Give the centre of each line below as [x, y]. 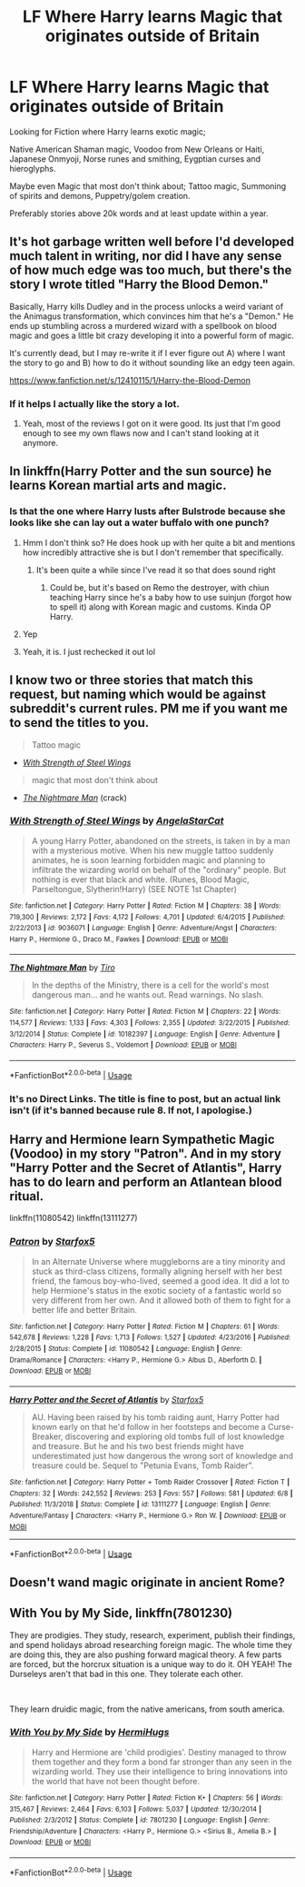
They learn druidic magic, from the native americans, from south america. [147, 1709]
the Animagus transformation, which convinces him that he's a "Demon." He [152, 316]
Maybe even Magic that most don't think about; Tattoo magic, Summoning [148, 186]
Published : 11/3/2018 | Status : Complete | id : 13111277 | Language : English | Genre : [140, 1505]
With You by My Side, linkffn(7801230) [121, 1613]
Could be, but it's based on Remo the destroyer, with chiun [159, 587]
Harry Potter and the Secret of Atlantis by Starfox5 [107, 1400]
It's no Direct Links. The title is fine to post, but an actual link [145, 1098]
